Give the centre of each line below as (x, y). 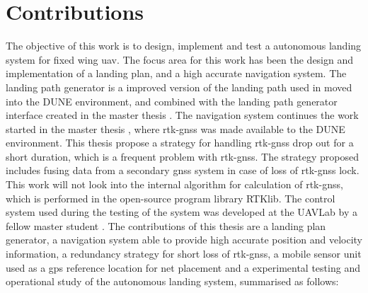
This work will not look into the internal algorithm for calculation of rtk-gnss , (174, 184)
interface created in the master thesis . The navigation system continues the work (182, 115)
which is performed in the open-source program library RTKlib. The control (171, 198)
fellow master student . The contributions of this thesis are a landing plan (166, 225)
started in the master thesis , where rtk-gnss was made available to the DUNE (176, 128)
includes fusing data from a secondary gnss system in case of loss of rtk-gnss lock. (183, 170)
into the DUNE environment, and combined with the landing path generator (172, 101)
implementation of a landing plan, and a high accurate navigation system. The (176, 73)
